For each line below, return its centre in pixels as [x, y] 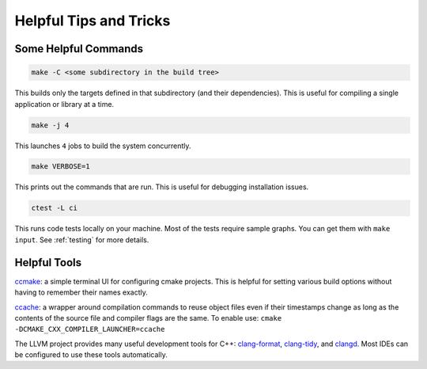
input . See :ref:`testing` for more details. [82, 240]
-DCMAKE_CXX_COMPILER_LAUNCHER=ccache [90, 329]
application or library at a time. [64, 104]
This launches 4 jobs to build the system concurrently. [103, 146]
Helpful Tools [48, 262]
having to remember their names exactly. [81, 292]
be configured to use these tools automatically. [91, 355]
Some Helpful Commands [79, 49]
